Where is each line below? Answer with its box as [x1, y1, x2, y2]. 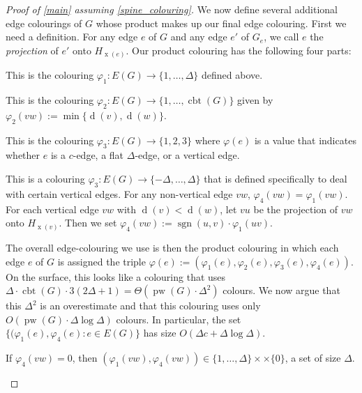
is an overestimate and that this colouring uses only [40, 298, 261, 313]
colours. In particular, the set [116, 311, 241, 326]
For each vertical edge [6, 201, 99, 216]
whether [6, 148, 40, 162]
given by [237, 93, 273, 107]
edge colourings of [6, 15, 82, 30]
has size [143, 325, 176, 340]
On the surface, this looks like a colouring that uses [6, 269, 226, 284]
